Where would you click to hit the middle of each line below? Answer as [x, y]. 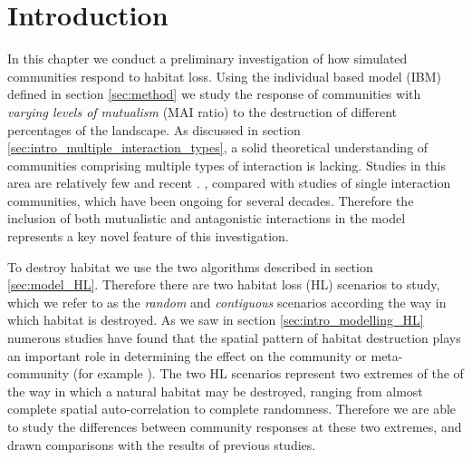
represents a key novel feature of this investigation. [148, 236]
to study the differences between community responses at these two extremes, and [235, 426]
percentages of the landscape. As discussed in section [154, 129]
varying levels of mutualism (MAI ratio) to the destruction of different [202, 111]
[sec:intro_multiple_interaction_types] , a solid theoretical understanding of [218, 147]
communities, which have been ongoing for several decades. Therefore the [211, 200]
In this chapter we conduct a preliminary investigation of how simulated [207, 59]
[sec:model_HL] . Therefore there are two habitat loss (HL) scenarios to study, [224, 284]
